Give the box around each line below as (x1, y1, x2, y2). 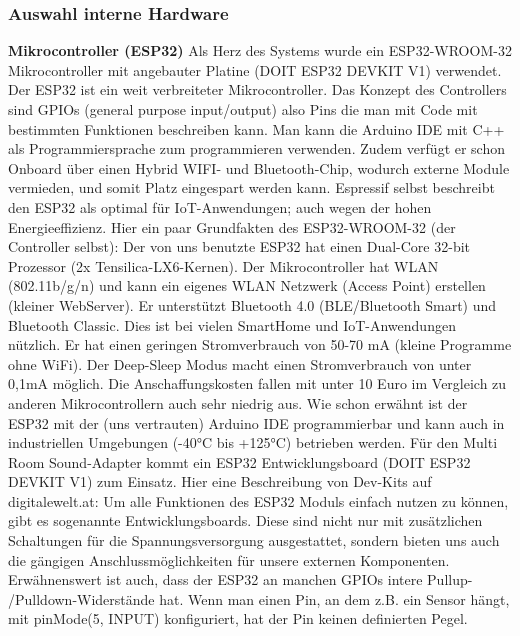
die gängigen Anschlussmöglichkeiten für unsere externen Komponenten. (8, 549, 450, 570)
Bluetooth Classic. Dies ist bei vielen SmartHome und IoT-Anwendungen (8, 314, 456, 335)
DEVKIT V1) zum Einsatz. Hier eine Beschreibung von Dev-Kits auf (8, 471, 432, 492)
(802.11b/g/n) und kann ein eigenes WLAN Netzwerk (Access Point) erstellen (8, 275, 486, 296)
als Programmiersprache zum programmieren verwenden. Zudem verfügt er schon (8, 138, 506, 159)
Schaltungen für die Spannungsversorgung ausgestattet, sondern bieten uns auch (8, 530, 500, 551)
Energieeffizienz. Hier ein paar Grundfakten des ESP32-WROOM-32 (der (8, 216, 456, 237)
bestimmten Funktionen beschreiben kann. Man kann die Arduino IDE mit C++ (8, 118, 505, 139)
